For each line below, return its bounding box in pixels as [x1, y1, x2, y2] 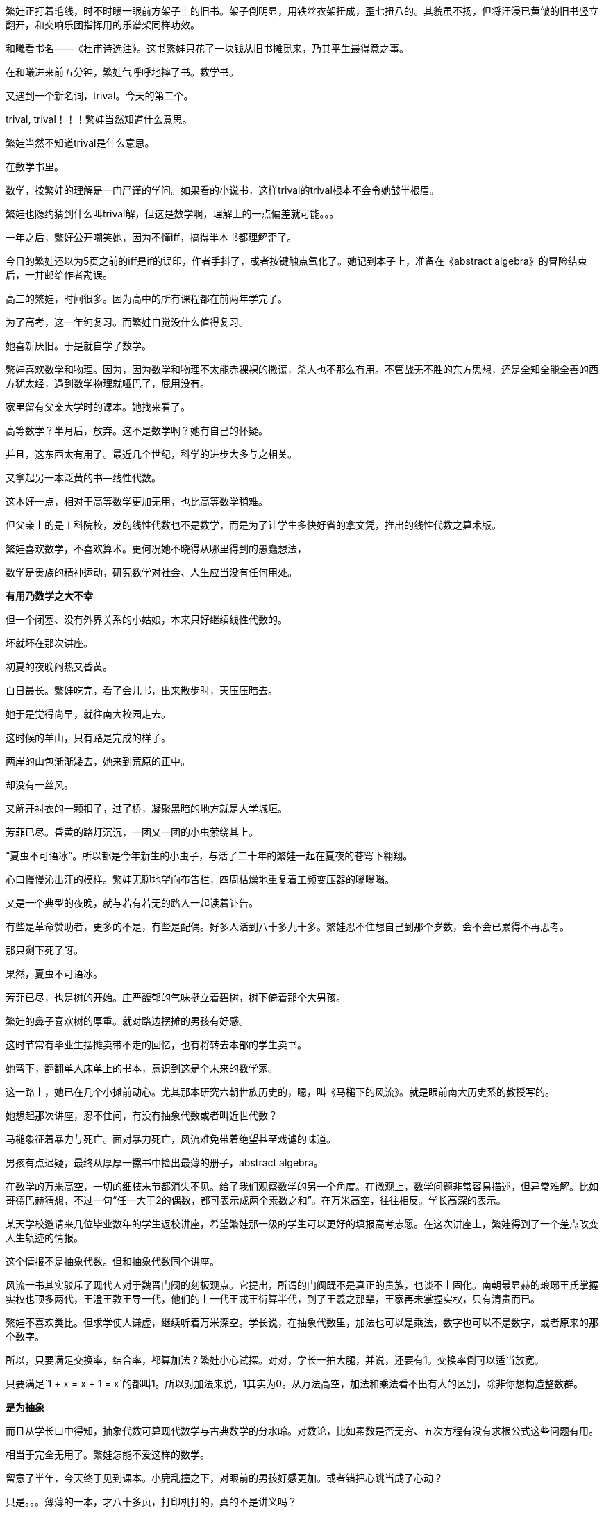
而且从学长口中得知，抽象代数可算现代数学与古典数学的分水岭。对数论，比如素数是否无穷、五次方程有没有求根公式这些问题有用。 [6, 1425, 598, 1437]
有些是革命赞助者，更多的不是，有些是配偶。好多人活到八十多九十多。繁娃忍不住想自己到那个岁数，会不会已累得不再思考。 [6, 920, 569, 932]
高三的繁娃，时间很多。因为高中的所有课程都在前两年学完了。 [6, 292, 287, 304]
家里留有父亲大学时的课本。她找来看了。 [6, 401, 190, 413]
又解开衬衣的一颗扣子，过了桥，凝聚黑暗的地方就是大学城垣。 [6, 802, 287, 814]
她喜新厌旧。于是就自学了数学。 [6, 340, 151, 352]
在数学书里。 [6, 160, 64, 172]
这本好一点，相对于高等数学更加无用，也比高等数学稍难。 [6, 495, 268, 507]
